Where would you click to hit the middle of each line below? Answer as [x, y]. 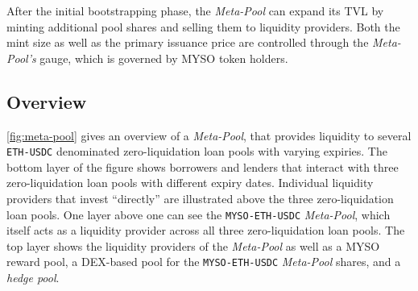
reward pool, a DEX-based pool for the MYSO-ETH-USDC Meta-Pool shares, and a [204, 262]
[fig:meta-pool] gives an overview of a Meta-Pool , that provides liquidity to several [209, 135]
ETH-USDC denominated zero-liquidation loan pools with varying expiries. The [197, 151]
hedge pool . [33, 278]
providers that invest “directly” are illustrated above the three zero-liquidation [200, 199]
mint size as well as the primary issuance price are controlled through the [188, 42]
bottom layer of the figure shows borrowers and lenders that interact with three [203, 166]
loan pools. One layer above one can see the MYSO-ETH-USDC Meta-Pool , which [199, 214]
